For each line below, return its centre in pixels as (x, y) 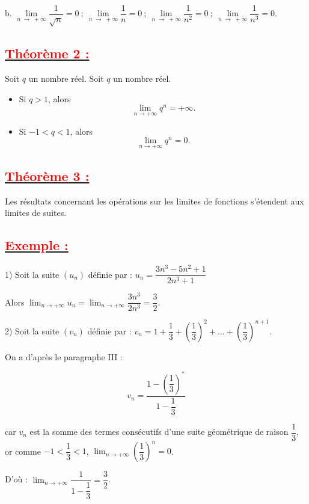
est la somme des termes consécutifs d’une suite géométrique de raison (159, 432)
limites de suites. (36, 213)
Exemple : (37, 245)
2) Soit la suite (32, 330)
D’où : (16, 479)
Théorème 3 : (47, 175)
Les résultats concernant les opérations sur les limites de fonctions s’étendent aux (154, 201)
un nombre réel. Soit (66, 78)
